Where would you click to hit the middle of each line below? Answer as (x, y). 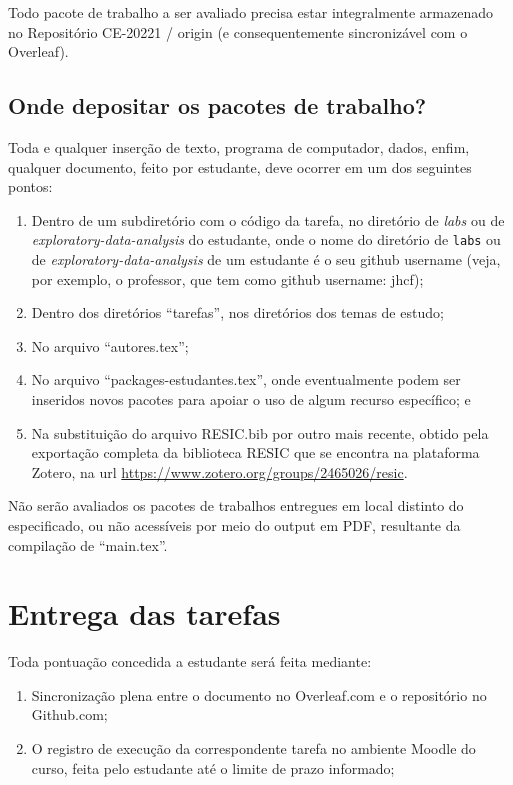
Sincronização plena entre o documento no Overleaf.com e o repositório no (259, 694)
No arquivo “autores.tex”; (110, 345)
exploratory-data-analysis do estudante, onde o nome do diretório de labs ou (266, 239)
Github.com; (69, 714)
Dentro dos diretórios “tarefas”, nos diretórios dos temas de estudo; (237, 312)
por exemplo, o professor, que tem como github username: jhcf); (227, 278)
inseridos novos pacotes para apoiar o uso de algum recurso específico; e (251, 398)
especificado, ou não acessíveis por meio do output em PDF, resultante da (234, 524)
